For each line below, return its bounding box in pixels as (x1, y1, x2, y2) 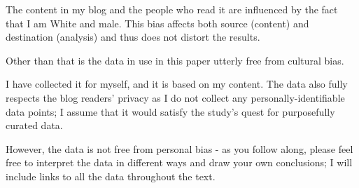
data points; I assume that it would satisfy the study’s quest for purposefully (6, 104, 335, 119)
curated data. (6, 118, 63, 133)
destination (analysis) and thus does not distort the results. (6, 29, 260, 44)
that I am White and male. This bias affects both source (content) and (6, 15, 309, 30)
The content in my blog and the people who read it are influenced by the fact (6, 2, 338, 16)
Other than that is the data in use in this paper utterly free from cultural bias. (6, 53, 344, 67)
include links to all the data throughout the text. (6, 168, 216, 183)
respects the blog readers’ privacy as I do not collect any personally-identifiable (6, 90, 345, 105)
